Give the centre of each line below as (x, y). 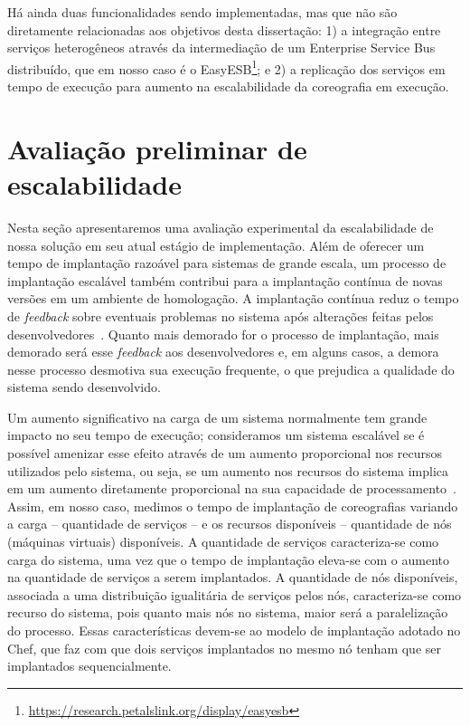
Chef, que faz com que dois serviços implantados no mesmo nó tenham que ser (224, 648)
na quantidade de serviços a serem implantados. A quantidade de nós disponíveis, (233, 577)
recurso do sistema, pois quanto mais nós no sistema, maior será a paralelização (228, 612)
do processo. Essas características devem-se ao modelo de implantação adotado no (234, 630)
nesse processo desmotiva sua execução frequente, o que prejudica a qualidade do (231, 369)
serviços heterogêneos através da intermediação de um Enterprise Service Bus (221, 48)
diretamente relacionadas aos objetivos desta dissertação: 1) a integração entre (224, 29)
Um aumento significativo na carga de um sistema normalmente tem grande (217, 417)
